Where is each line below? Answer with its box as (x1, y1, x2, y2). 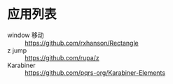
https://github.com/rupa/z (25, 53, 99, 62)
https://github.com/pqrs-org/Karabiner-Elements (25, 68, 166, 77)
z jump (7, 46, 27, 55)
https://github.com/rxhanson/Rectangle (25, 38, 139, 47)
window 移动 (7, 31, 44, 39)
